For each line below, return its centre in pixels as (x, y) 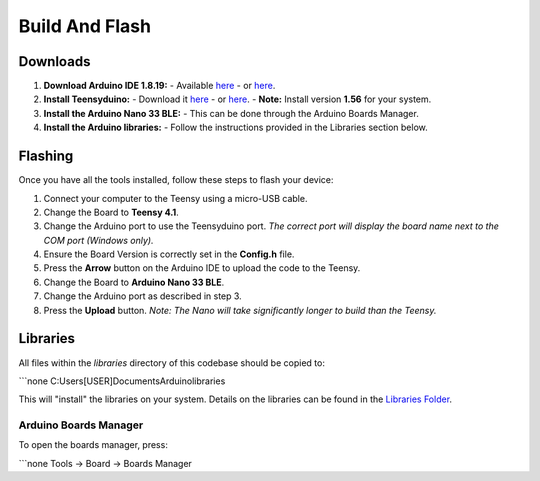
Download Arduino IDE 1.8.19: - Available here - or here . (159, 86)
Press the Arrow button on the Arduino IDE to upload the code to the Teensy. (202, 268)
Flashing (46, 156)
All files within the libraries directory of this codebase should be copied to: (171, 362)
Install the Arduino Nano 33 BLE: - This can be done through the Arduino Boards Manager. (231, 113)
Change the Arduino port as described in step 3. (142, 296)
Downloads (54, 61)
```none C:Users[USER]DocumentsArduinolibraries (122, 381)
